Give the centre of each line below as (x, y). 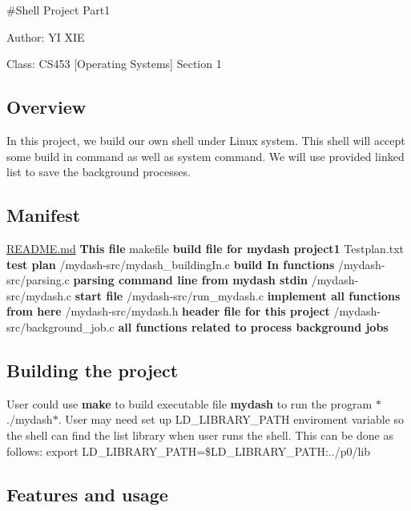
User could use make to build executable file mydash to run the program (189, 403)
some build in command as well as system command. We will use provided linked (205, 156)
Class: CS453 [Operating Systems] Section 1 (114, 64)
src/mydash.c (39, 295)
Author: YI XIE (46, 36)
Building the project (93, 370)
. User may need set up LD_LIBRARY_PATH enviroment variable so (231, 419)
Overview (46, 107)
